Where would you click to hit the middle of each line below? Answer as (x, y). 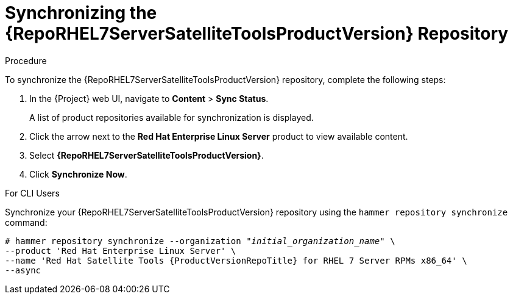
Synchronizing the (81, 13)
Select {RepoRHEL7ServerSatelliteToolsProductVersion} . (147, 155)
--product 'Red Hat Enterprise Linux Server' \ (121, 250)
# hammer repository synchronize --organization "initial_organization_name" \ (200, 241)
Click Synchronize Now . (78, 174)
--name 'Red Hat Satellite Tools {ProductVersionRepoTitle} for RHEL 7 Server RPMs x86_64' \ (236, 260)
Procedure (26, 60)
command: (26, 222)
